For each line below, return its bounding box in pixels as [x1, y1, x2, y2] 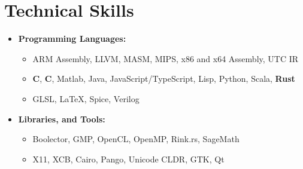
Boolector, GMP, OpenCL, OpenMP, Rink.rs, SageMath [32, 133, 240, 145]
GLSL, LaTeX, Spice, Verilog [32, 92, 140, 105]
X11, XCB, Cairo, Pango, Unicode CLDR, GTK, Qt [32, 152, 225, 165]
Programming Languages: [18, 32, 126, 45]
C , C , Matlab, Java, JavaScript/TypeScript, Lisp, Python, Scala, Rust [32, 72, 295, 85]
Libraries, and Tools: [18, 112, 105, 125]
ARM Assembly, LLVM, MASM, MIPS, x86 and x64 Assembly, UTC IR [32, 52, 299, 64]
